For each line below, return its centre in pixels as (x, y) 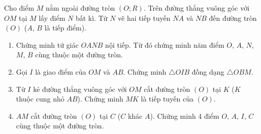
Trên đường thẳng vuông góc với (199, 8)
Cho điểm (19, 8)
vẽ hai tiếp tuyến (144, 18)
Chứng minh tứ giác (47, 44)
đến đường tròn (233, 18)
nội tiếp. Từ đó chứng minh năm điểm (165, 44)
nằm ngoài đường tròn (80, 8)
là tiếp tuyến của (167, 99)
